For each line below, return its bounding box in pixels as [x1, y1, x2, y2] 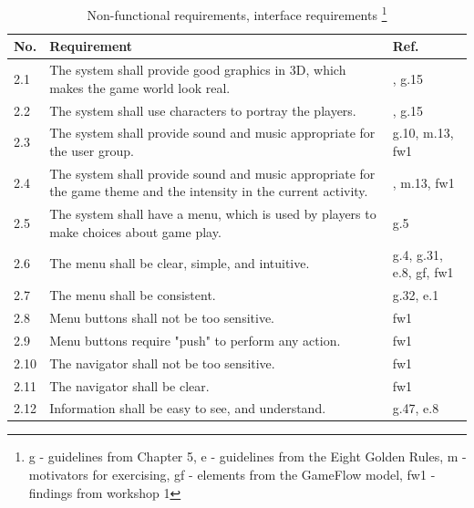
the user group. [49, 140, 134, 160]
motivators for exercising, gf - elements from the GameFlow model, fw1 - [28, 465, 436, 484]
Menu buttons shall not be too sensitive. [49, 307, 275, 327]
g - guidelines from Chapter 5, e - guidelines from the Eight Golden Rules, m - [28, 447, 467, 466]
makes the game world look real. [49, 78, 231, 97]
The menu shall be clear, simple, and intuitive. [49, 254, 310, 273]
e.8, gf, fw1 [392, 263, 454, 282]
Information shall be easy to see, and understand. [49, 399, 326, 418]
